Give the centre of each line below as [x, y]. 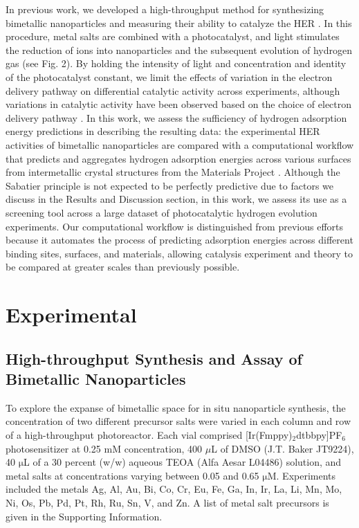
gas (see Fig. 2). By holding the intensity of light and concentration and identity [176, 63]
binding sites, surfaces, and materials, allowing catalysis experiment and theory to [179, 253]
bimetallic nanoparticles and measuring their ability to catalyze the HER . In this [179, 22]
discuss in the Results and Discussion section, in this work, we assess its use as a [176, 199]
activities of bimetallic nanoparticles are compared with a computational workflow [180, 144]
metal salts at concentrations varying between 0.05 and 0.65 [132, 475]
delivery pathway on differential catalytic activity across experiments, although [173, 90]
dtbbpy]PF [319, 435]
